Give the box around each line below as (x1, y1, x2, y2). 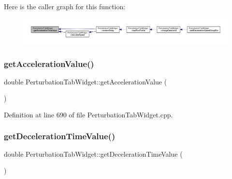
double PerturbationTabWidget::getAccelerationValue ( (4, 77, 167, 87)
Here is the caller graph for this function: (4, 1, 126, 11)
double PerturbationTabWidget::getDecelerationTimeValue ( (4, 149, 183, 159)
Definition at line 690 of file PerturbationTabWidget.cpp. (4, 109, 173, 119)
